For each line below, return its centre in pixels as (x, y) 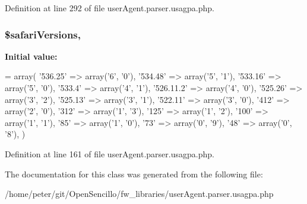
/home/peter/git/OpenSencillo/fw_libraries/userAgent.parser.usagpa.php (139, 194)
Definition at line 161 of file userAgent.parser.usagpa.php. (110, 153)
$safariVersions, (43, 34)
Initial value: (31, 56)
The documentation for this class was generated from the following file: (134, 174)
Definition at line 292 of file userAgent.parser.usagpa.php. (110, 8)
